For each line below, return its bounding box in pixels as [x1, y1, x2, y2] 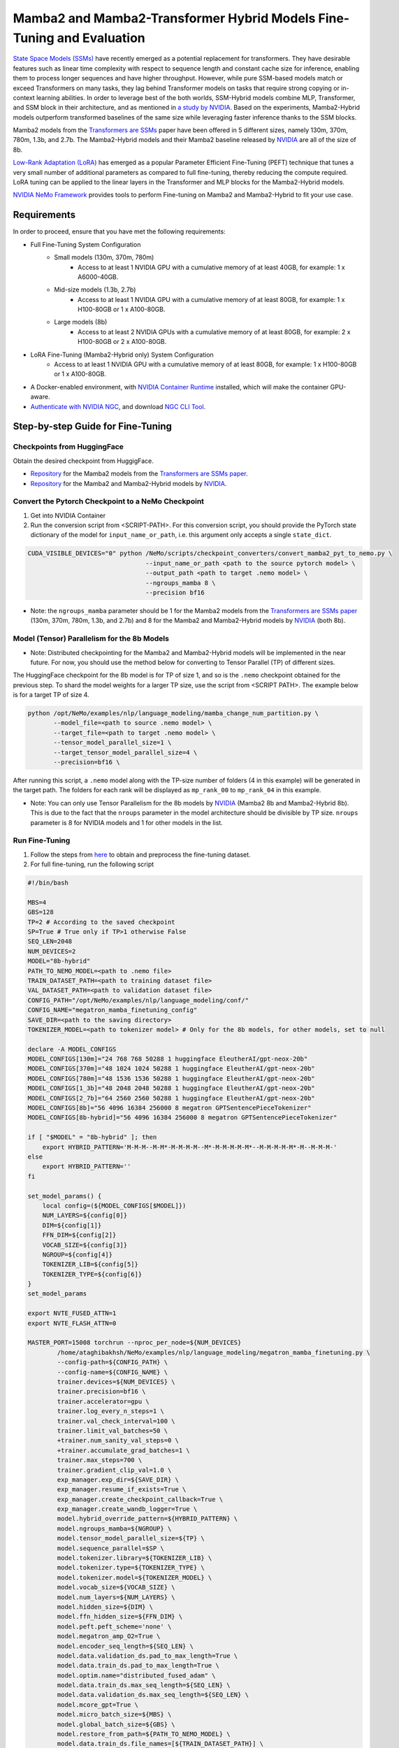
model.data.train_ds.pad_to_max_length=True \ [57, 1661, 219, 1670]
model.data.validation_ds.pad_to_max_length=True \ [57, 1652, 238, 1660]
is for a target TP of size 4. [13, 691, 90, 699]
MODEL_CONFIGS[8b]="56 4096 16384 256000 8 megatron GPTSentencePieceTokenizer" [27, 1104, 312, 1112]
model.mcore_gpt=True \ [57, 1700, 139, 1709]
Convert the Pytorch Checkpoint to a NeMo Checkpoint [13, 496, 205, 506]
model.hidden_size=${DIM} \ [57, 1603, 154, 1611]
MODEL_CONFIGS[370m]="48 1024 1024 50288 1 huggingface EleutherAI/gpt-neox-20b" [27, 1065, 316, 1073]
